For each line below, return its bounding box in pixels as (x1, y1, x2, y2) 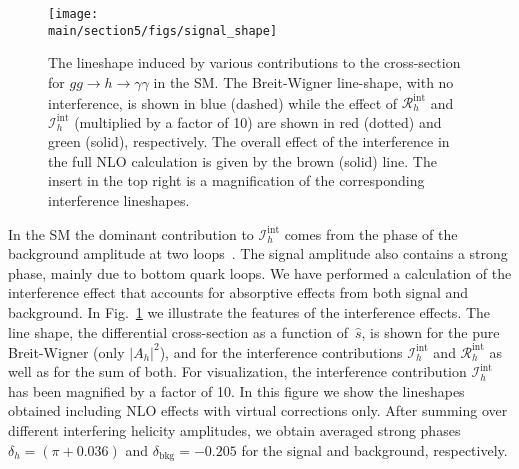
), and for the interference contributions (159, 341, 403, 362)
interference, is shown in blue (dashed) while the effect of (48, 92, 398, 112)
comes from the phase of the (284, 223, 458, 244)
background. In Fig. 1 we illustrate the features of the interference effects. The (8, 301, 491, 322)
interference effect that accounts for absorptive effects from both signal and (8, 282, 469, 303)
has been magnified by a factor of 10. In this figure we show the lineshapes (8, 380, 465, 401)
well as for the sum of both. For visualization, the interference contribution (8, 361, 467, 382)
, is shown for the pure (361, 321, 500, 342)
